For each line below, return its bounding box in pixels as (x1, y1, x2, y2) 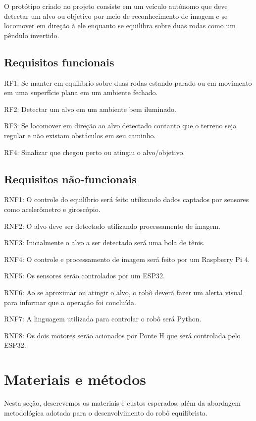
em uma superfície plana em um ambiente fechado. (4, 87, 158, 98)
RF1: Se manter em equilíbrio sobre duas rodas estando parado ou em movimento (4, 77, 252, 88)
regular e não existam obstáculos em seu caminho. (4, 130, 156, 140)
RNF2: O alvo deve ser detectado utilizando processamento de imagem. (4, 220, 220, 231)
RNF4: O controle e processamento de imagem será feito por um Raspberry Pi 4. (4, 254, 250, 264)
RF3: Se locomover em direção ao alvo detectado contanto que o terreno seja (4, 120, 237, 131)
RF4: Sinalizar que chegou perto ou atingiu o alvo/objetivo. (4, 147, 185, 157)
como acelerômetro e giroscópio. (4, 204, 101, 214)
